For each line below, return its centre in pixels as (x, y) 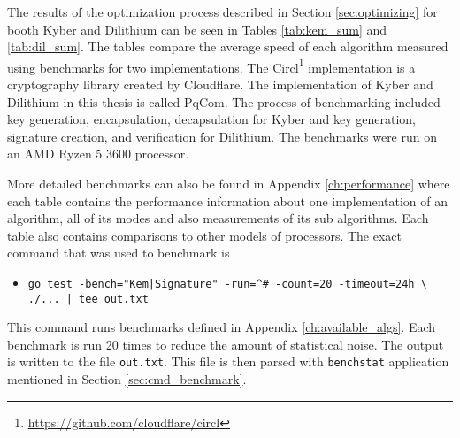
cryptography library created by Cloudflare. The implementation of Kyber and (220, 85)
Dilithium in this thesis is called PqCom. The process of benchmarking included (224, 101)
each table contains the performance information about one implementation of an (227, 200)
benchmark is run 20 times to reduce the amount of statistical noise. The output (226, 344)
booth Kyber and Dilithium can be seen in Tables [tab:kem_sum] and (197, 29)
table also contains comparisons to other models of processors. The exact (204, 235)
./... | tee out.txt (88, 299)
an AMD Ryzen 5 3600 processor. (98, 154)
